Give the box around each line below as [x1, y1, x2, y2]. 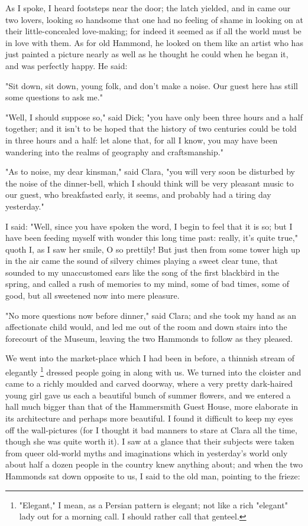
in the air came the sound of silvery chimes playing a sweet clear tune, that [5, 254, 278, 267]
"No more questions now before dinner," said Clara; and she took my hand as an [5, 309, 297, 321]
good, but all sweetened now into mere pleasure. [5, 289, 180, 302]
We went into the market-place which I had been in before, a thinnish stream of [5, 352, 295, 364]
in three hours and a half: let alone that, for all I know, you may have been [5, 133, 278, 146]
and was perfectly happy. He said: [5, 59, 128, 71]
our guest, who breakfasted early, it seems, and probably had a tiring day [5, 188, 271, 201]
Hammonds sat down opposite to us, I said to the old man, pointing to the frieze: [5, 470, 300, 482]
